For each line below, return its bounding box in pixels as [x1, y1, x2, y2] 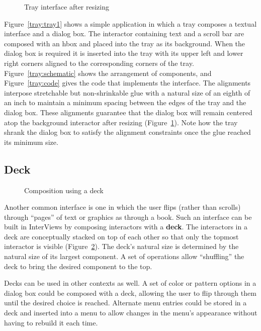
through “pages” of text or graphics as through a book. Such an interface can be [4, 211, 252, 222]
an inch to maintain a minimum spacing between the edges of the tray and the [4, 97, 246, 108]
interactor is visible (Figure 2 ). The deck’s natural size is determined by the [4, 241, 239, 252]
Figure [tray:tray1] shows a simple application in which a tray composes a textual [4, 18, 257, 29]
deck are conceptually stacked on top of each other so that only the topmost [4, 231, 239, 241]
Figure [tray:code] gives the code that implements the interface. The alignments [4, 77, 251, 88]
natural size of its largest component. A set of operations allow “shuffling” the [4, 251, 244, 262]
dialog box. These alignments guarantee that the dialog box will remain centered [4, 107, 252, 117]
